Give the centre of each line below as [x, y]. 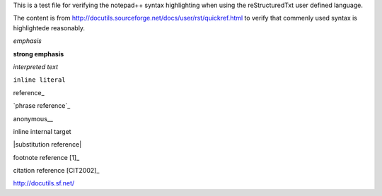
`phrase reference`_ [42, 106]
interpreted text [36, 66]
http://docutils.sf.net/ [44, 183]
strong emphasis [39, 54]
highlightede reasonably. [49, 27]
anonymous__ [33, 118]
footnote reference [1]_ [46, 157]
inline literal [40, 80]
